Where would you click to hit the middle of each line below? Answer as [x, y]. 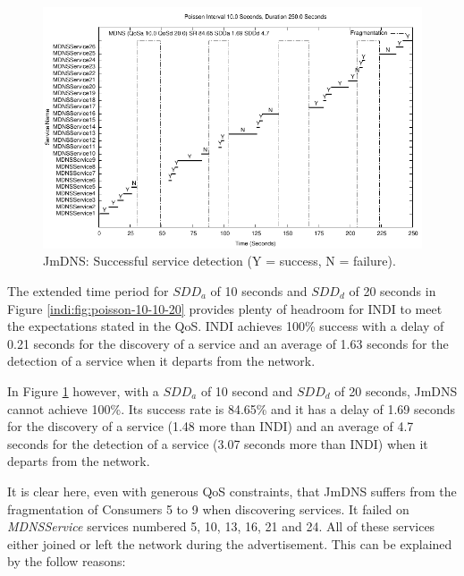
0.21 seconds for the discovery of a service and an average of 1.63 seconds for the [228, 343]
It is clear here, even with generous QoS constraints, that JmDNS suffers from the [232, 491]
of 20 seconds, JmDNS [396, 390]
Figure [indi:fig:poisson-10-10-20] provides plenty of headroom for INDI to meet [225, 308]
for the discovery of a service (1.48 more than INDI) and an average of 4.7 [211, 426]
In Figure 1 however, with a [83, 390]
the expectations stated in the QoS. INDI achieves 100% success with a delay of [226, 326]
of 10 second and [247, 390]
